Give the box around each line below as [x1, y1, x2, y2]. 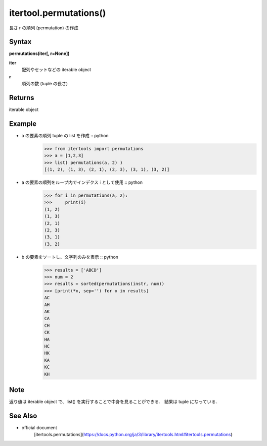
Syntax [9, 38, 32, 46]
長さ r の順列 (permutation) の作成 [9, 25, 79, 31]
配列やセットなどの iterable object [21, 67, 91, 73]
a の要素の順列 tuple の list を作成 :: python [21, 132, 109, 138]
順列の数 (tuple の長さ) [21, 81, 68, 87]
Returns [9, 93, 35, 102]
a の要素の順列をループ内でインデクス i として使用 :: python [21, 179, 143, 185]
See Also [9, 411, 37, 420]
